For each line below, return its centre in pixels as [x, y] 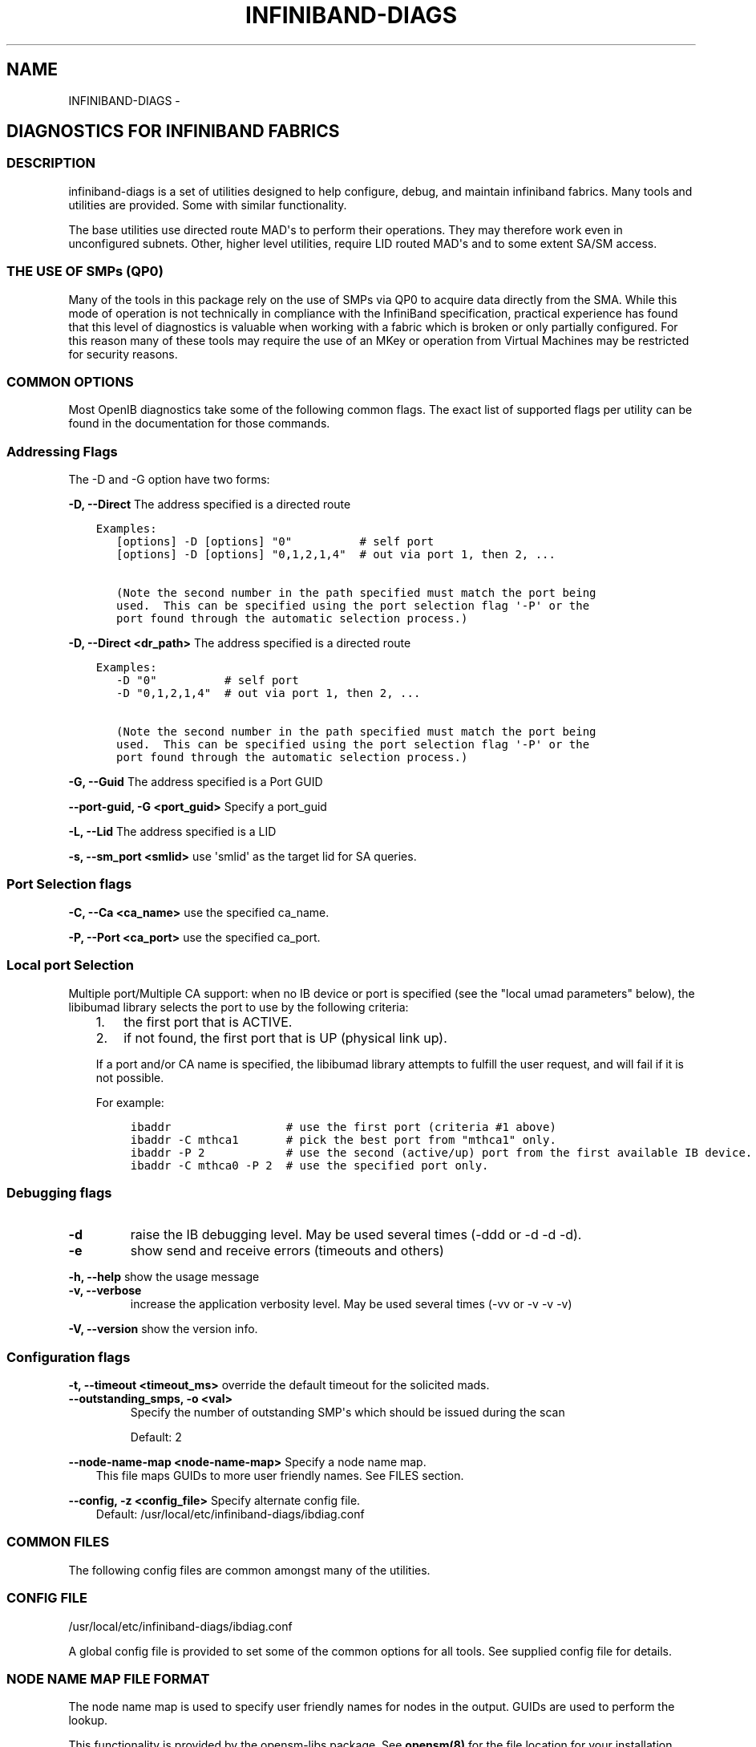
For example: [130, 1102]
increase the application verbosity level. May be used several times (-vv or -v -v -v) [351, 1304]
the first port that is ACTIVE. [208, 1021]
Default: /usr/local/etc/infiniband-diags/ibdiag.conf [230, 1514]
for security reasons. [123, 354]
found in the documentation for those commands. [199, 424]
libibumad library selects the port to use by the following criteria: [239, 1007]
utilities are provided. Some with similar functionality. [208, 205]
